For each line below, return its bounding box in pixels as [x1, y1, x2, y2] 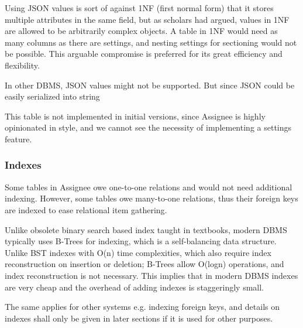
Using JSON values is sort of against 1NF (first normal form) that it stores [5, 2, 274, 13]
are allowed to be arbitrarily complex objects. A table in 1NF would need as [5, 25, 278, 37]
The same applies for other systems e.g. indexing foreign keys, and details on [5, 300, 280, 313]
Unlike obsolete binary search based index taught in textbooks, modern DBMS [5, 223, 287, 235]
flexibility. [5, 59, 40, 71]
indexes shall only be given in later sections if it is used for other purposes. [5, 312, 273, 324]
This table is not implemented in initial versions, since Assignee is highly [5, 110, 266, 122]
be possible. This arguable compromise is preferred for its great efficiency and [5, 47, 283, 60]
